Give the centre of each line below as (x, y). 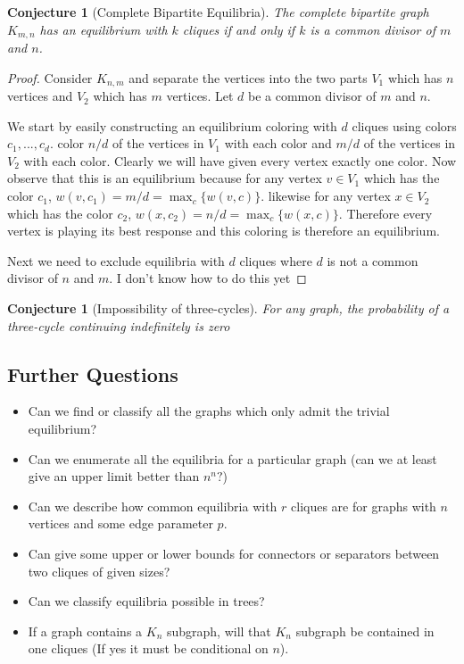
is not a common (373, 260)
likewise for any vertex (329, 196)
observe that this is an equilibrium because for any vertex (165, 178)
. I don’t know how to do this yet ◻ (208, 278)
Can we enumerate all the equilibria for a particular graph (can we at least (232, 458)
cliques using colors (404, 125)
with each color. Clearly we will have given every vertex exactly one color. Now (240, 160)
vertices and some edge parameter (120, 523)
